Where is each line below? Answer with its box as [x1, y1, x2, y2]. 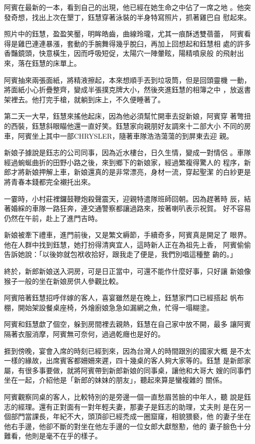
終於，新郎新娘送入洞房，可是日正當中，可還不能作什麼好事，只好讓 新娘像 [4, 266, 251, 276]
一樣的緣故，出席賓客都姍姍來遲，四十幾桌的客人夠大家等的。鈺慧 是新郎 [4, 355, 244, 366]
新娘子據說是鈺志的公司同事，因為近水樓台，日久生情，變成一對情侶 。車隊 [4, 147, 251, 158]
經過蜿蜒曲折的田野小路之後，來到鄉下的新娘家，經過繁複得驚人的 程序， [4, 157, 244, 167]
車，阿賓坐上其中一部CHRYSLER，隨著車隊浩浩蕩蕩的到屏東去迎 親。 [4, 130, 234, 141]
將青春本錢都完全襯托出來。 [4, 176, 95, 187]
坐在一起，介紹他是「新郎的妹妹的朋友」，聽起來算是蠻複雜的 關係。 [4, 375, 227, 385]
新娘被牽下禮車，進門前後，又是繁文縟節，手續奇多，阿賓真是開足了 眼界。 [4, 229, 251, 240]
